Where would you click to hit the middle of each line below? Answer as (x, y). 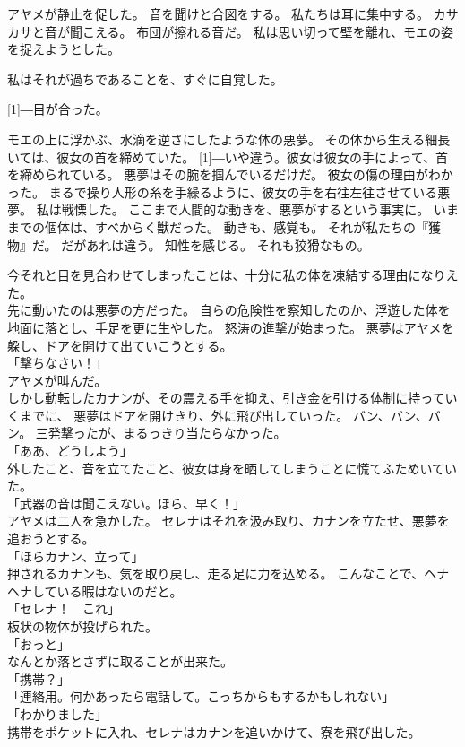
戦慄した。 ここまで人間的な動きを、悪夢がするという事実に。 (245, 209)
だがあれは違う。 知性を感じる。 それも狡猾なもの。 (215, 244)
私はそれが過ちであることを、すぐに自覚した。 (145, 78)
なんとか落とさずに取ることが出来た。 (120, 661)
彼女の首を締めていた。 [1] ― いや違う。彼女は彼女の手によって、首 (253, 156)
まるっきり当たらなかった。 (205, 433)
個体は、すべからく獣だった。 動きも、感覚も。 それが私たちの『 (236, 226)
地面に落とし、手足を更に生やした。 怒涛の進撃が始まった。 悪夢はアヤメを (231, 327)
